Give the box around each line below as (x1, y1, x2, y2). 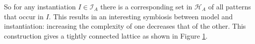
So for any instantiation (4, 1, 76, 11)
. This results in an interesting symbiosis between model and (49, 11, 233, 21)
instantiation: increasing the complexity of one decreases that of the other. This (4, 21, 246, 31)
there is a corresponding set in (100, 1, 192, 11)
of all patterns (208, 1, 251, 11)
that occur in (4, 11, 44, 21)
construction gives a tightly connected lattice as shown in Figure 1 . (4, 30, 208, 41)
